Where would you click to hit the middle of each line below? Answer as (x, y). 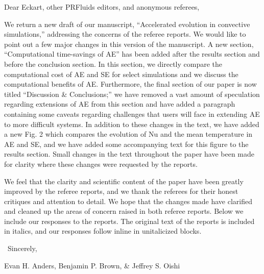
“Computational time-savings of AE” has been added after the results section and (132, 54)
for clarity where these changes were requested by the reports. (101, 164)
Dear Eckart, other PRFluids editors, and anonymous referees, (102, 7)
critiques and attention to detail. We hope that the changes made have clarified (128, 201)
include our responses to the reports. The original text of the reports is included (129, 221)
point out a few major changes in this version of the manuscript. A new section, (129, 44)
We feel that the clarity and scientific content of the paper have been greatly (124, 181)
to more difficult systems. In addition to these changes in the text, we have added (132, 124)
